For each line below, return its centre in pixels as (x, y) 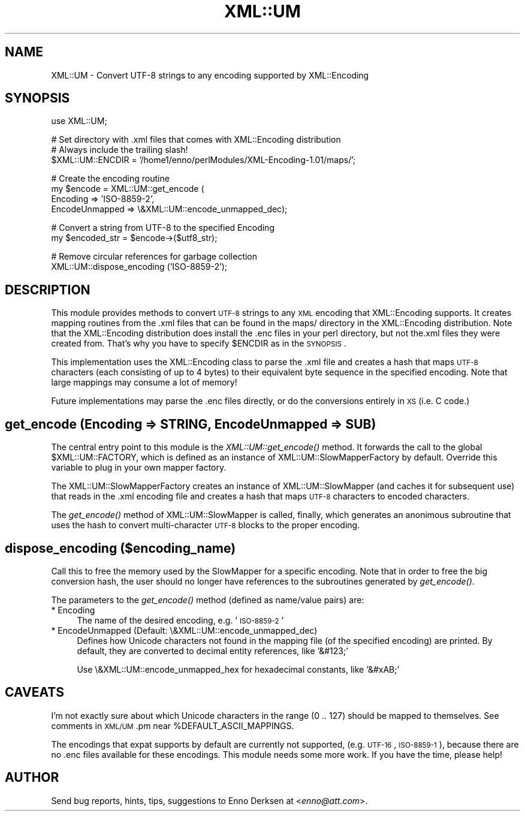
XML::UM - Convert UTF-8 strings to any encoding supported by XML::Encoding (210, 75)
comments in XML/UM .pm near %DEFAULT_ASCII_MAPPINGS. (173, 725)
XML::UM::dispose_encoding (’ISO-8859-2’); (139, 267)
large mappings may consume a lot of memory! (144, 383)
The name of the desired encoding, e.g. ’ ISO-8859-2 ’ (180, 620)
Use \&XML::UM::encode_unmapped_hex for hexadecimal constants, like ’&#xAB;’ (238, 669)
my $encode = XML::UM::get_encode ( (128, 189)
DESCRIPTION (48, 290)
